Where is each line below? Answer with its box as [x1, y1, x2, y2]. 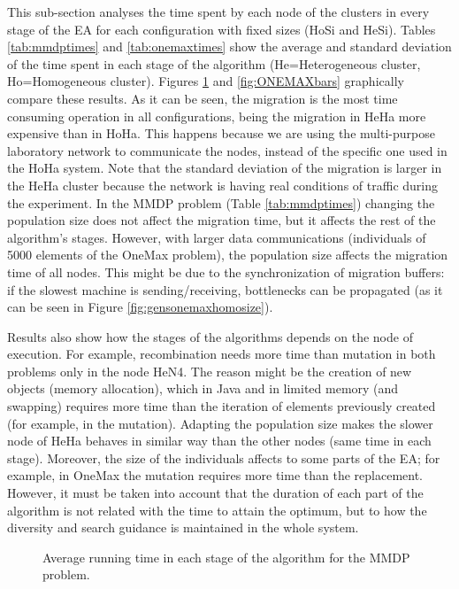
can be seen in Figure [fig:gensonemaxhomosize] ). [7, 298, 273, 316]
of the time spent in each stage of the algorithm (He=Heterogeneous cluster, [7, 54, 421, 73]
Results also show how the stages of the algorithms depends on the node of [7, 327, 413, 345]
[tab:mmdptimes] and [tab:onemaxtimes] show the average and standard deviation [7, 37, 452, 56]
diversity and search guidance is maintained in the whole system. [7, 518, 359, 537]
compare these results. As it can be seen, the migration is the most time [7, 89, 398, 107]
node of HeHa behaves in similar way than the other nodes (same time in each [7, 431, 432, 450]
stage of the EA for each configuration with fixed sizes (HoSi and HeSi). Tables [7, 19, 436, 38]
